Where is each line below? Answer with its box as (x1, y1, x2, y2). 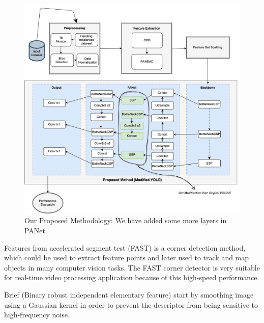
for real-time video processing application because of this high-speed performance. (4, 272, 259, 283)
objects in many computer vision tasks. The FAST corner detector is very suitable (4, 262, 260, 273)
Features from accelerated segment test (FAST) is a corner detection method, (4, 242, 246, 253)
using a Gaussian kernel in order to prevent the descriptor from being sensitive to (4, 299, 258, 310)
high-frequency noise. (4, 309, 70, 320)
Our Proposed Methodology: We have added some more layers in (24, 215, 227, 226)
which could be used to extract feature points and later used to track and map (4, 252, 249, 263)
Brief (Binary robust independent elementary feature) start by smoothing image (4, 289, 254, 300)
